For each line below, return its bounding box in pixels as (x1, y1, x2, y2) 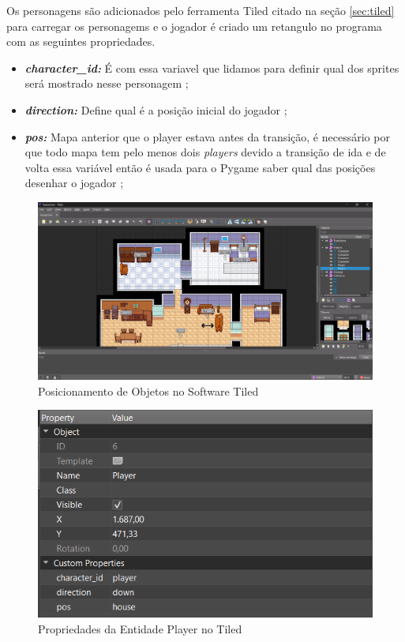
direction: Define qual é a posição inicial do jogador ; (24, 101, 287, 118)
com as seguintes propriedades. (6, 33, 156, 50)
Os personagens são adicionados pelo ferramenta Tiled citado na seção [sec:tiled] (6, 2, 395, 18)
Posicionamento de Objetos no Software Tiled (38, 382, 259, 399)
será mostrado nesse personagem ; (24, 75, 189, 92)
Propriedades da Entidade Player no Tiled (38, 620, 242, 636)
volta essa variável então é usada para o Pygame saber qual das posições (24, 159, 376, 175)
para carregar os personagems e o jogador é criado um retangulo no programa (6, 17, 382, 34)
